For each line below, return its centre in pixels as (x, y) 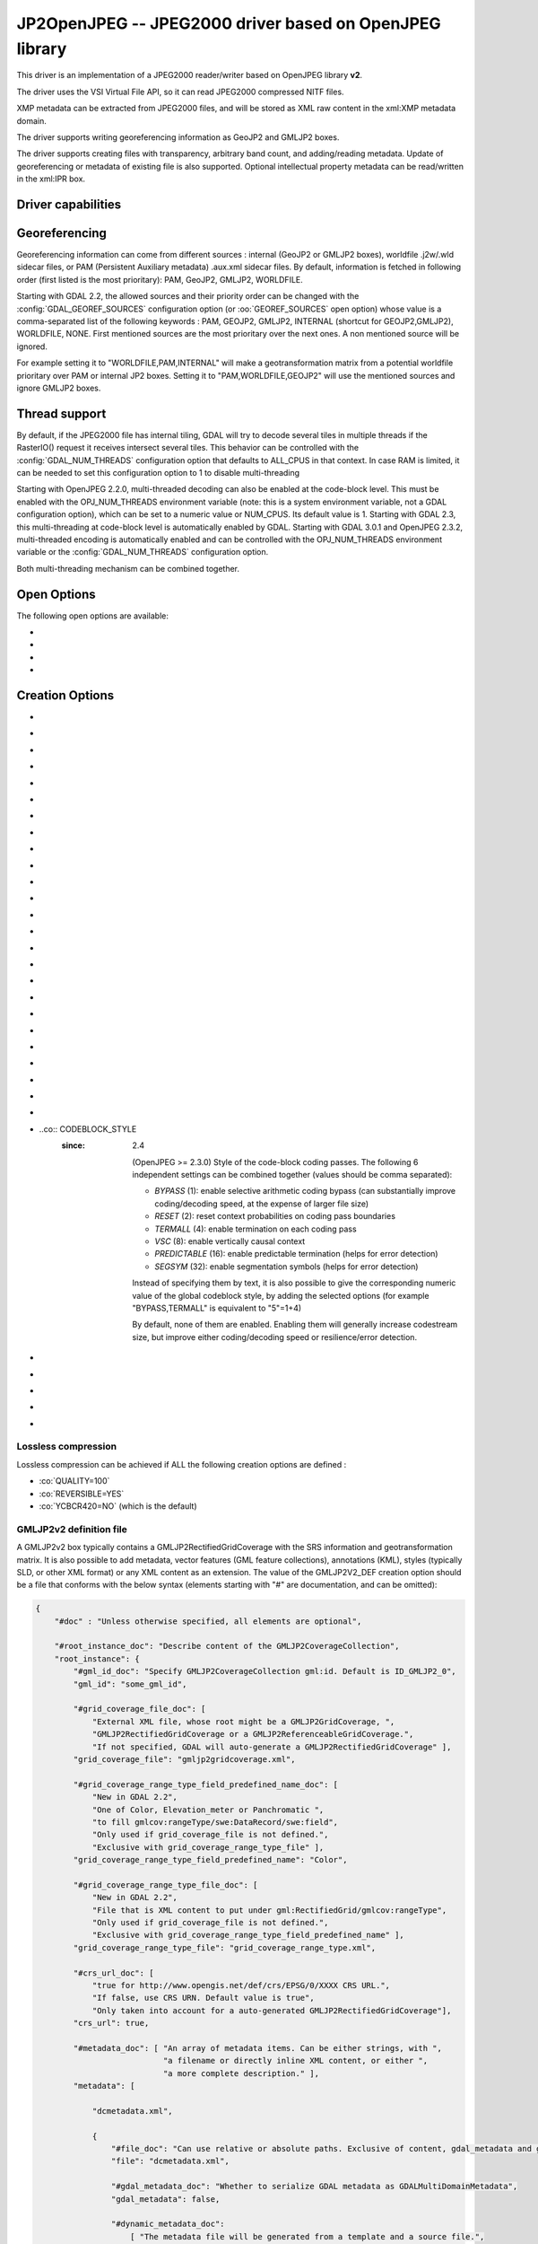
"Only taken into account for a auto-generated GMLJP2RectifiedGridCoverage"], (272, 2010)
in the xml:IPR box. (51, 179)
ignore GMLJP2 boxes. (59, 388)
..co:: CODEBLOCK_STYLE (88, 1129)
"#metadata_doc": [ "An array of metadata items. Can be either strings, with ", (258, 2048)
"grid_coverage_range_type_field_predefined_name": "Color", (210, 1860)
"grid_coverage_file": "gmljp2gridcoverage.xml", (184, 1759)
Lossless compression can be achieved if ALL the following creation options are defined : (182, 1464)
